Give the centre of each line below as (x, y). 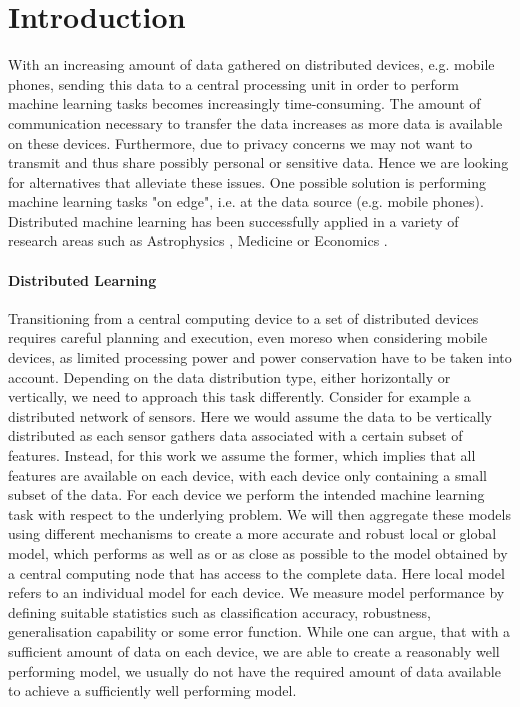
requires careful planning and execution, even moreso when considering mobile (248, 337)
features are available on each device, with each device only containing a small (247, 474)
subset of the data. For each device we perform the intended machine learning (246, 494)
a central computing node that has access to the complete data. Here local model (256, 572)
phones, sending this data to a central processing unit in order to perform (233, 83)
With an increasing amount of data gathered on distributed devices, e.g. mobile (251, 64)
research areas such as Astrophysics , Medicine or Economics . (198, 240)
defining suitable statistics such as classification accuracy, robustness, (219, 611)
